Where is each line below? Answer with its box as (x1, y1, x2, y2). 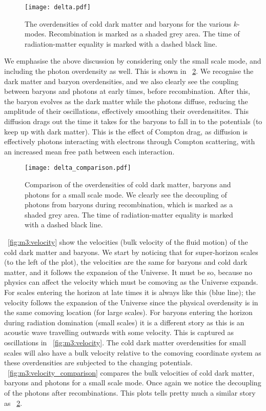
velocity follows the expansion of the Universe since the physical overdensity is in (4, 297, 258, 307)
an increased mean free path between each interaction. (4, 146, 175, 156)
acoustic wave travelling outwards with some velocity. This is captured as (4, 327, 234, 338)
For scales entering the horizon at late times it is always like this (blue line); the (4, 286, 256, 297)
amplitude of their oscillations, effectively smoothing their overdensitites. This (4, 106, 249, 116)
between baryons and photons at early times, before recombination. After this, (4, 86, 251, 96)
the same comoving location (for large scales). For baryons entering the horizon (4, 307, 253, 318)
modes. (25, 28, 47, 39)
